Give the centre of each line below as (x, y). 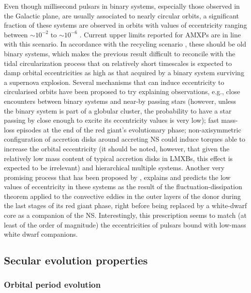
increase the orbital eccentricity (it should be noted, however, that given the (117, 148)
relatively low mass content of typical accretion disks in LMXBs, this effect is (118, 158)
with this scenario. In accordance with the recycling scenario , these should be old (125, 44)
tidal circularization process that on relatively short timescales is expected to (118, 63)
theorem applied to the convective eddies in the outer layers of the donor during (122, 196)
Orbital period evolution (52, 284)
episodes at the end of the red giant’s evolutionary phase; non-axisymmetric (129, 129)
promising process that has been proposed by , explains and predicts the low (117, 177)
